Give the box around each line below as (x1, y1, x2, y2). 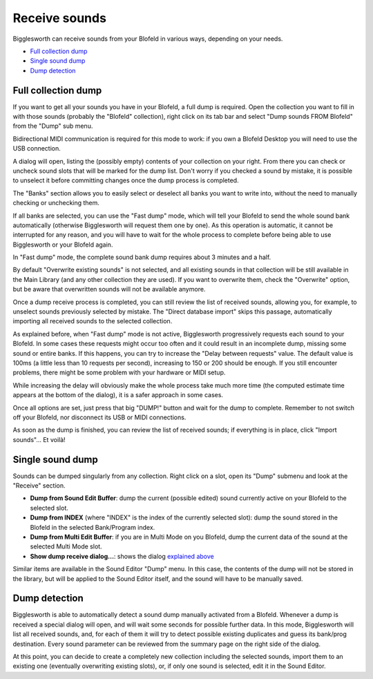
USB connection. (12, 144, 61, 153)
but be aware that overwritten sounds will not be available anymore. (12, 285, 206, 294)
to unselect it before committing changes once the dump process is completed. (12, 176, 239, 184)
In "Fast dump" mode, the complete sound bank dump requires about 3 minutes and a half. (12, 253, 271, 262)
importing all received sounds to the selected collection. (12, 317, 173, 325)
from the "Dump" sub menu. (12, 122, 93, 131)
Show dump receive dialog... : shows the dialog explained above (30, 552, 214, 560)
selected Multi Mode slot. (30, 542, 103, 551)
